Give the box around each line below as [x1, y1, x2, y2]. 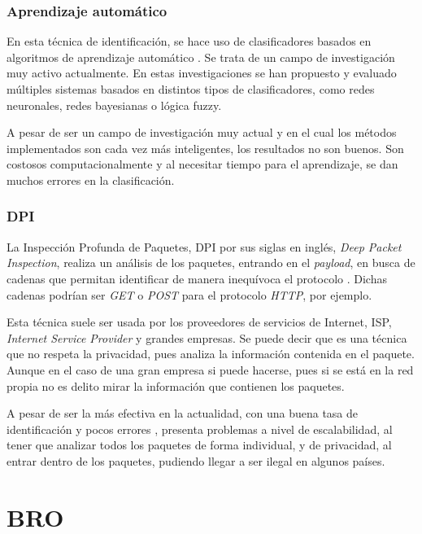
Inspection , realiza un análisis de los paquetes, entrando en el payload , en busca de [7, 254, 415, 271]
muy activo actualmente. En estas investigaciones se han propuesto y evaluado [7, 64, 397, 81]
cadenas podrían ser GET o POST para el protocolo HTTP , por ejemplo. [7, 286, 372, 303]
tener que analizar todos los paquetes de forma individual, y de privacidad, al [7, 436, 392, 453]
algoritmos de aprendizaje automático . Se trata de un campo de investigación [7, 48, 395, 65]
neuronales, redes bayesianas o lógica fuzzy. [7, 96, 222, 113]
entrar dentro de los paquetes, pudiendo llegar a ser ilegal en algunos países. [7, 452, 385, 469]
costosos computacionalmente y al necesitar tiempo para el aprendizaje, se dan [7, 155, 398, 173]
